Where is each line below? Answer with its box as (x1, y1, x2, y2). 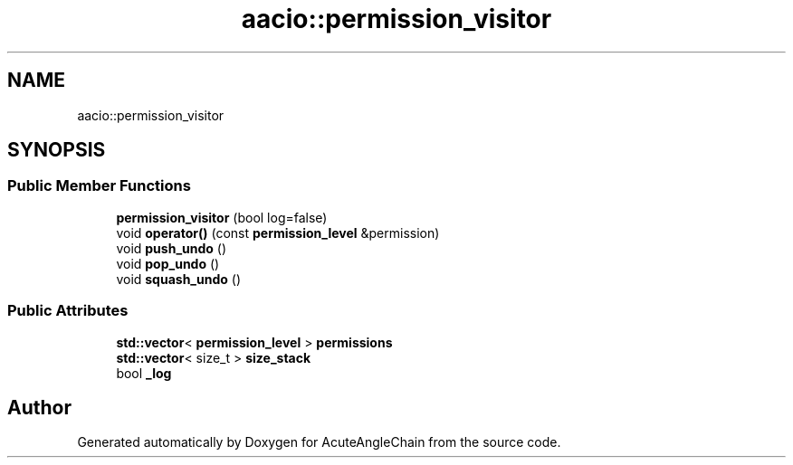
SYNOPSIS (7, 138, 106, 162)
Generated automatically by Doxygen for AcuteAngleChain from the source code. (77, 434, 561, 451)
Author (7, 395, 72, 419)
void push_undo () (116, 240, 227, 256)
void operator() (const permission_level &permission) (116, 224, 440, 241)
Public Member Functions (7, 176, 191, 195)
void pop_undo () (116, 255, 220, 271)
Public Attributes (7, 301, 129, 320)
